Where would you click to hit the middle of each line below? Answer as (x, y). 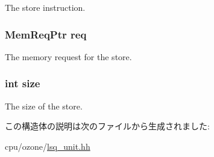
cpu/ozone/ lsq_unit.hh (48, 146)
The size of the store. (44, 106)
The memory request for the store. (68, 56)
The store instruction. (45, 7)
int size (23, 83)
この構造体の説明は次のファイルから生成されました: (107, 126)
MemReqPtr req (46, 34)
